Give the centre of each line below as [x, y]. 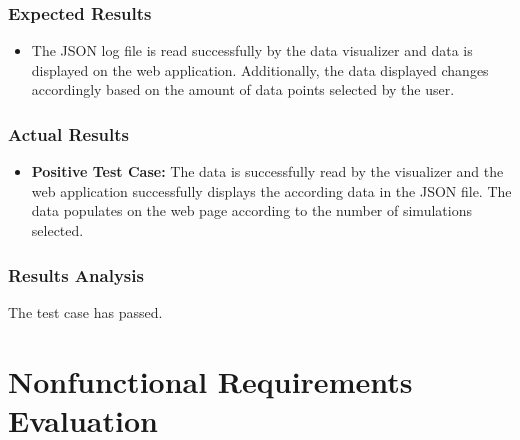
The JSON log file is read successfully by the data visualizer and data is [252, 50]
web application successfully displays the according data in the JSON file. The [271, 190]
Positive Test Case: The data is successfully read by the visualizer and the [267, 171]
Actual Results [69, 133]
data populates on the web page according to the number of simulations [251, 210]
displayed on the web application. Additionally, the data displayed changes [260, 69]
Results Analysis [76, 274]
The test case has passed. [85, 311]
